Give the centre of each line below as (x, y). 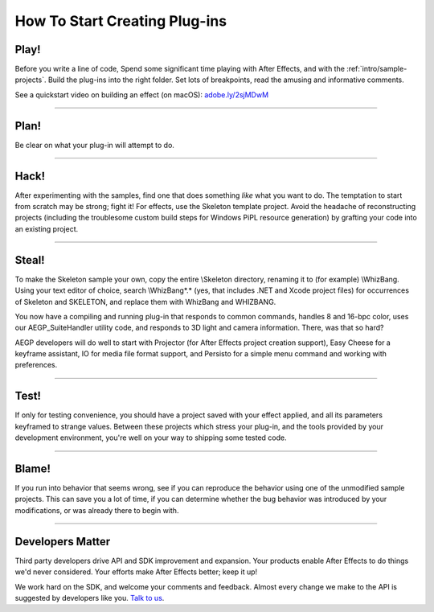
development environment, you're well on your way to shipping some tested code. (151, 437)
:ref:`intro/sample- (377, 69)
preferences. (36, 365)
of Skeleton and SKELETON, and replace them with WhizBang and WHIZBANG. (145, 302)
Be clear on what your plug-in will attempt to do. (94, 145)
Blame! (33, 468)
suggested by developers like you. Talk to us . (90, 598)
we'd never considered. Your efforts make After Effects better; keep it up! (136, 572)
